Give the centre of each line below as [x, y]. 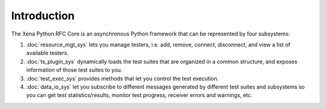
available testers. [47, 53]
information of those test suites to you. [74, 70]
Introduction [43, 16]
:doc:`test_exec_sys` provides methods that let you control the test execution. [123, 78]
